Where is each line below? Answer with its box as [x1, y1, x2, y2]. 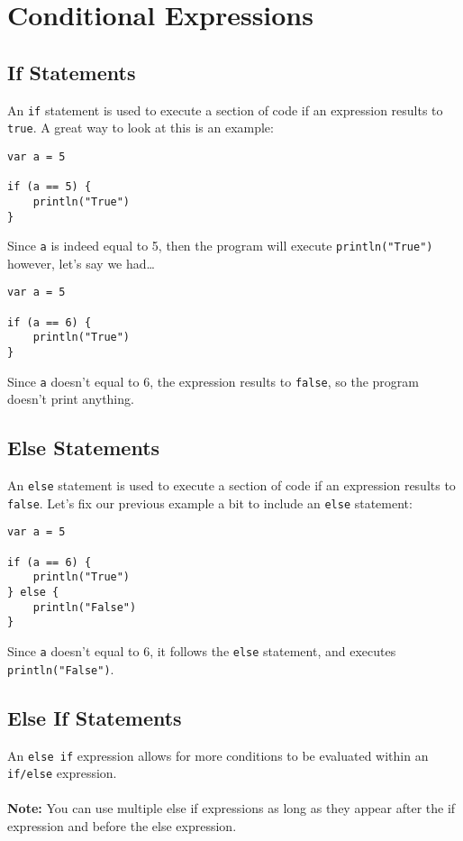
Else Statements [7, 434, 160, 462]
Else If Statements [7, 703, 182, 731]
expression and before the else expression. [7, 817, 237, 836]
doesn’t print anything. [7, 389, 134, 408]
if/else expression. [7, 763, 117, 782]
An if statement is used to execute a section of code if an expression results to [7, 100, 443, 119]
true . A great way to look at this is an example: [7, 118, 274, 137]
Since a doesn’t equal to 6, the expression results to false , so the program [7, 371, 419, 390]
